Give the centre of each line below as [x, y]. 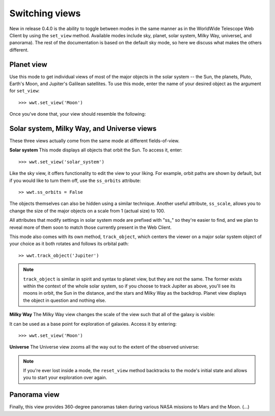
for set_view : [24, 91]
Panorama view [34, 395]
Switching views [45, 13]
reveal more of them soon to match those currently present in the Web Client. [90, 227]
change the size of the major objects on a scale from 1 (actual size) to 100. [87, 211]
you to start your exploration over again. [65, 378]
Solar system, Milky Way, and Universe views [83, 128]
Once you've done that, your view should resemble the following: [78, 114]
